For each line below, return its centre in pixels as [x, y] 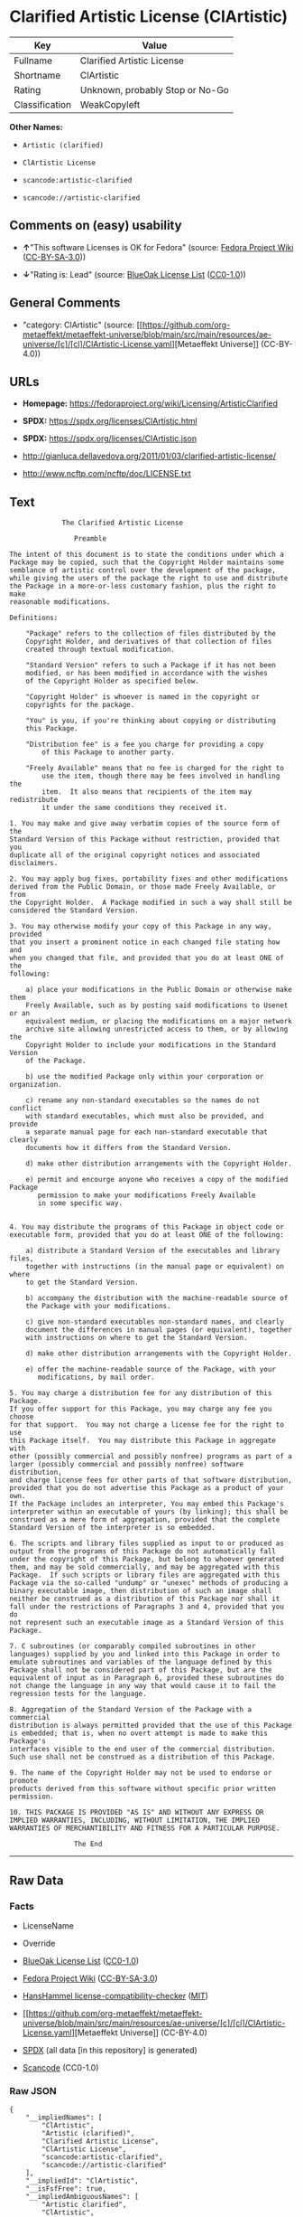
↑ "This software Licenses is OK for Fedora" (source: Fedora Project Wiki [158, 247]
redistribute [34, 800]
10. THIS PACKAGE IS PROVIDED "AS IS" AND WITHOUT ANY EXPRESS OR [137, 1813]
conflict [26, 1108]
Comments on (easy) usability [96, 226]
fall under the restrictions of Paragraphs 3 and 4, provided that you [147, 1607]
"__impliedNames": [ [64, 2118]
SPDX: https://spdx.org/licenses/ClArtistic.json [109, 439]
